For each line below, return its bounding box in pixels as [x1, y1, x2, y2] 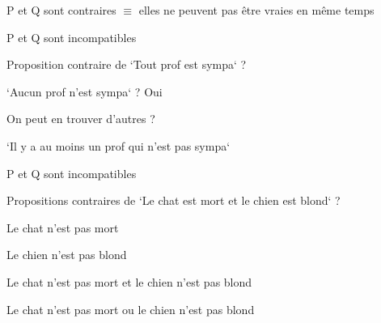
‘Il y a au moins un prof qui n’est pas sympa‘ [6, 137, 231, 154]
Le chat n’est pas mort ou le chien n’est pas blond [6, 300, 255, 317]
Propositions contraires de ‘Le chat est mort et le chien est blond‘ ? [6, 192, 341, 209]
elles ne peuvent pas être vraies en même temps [138, 2, 375, 18]
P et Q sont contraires [6, 2, 116, 18]
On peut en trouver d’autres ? [6, 110, 155, 127]
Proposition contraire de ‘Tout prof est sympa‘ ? [6, 56, 247, 73]
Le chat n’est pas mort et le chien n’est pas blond [6, 273, 252, 290]
